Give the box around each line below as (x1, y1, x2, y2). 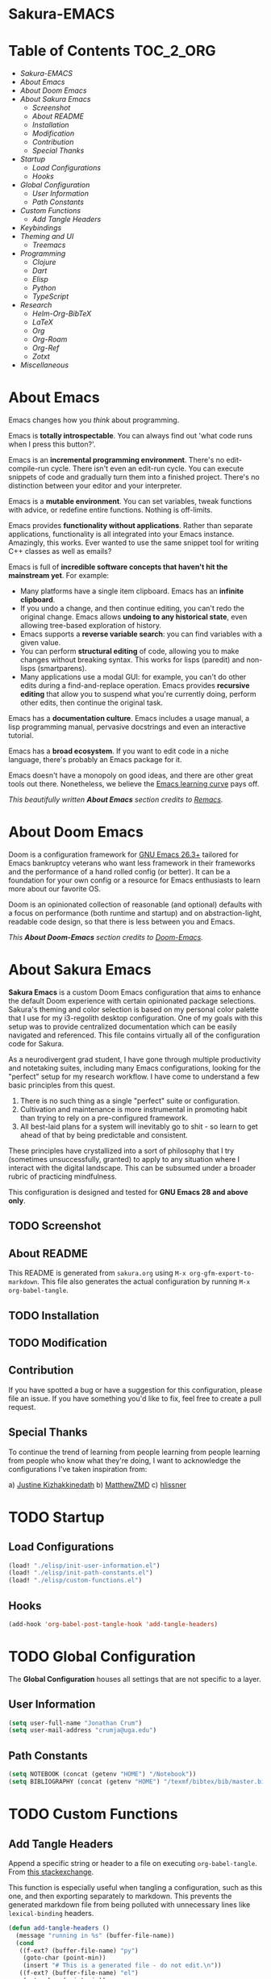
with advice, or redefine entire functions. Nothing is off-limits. (8, 505, 213, 515)
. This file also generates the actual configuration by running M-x (37, 1277, 251, 1286)
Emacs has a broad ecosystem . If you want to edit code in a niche (8, 746, 229, 756)
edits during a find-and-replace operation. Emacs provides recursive (19, 681, 250, 690)
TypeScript (31, 291, 69, 301)
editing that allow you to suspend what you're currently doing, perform (19, 690, 256, 699)
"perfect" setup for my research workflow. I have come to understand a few (8, 1071, 260, 1081)
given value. (19, 638, 61, 648)
